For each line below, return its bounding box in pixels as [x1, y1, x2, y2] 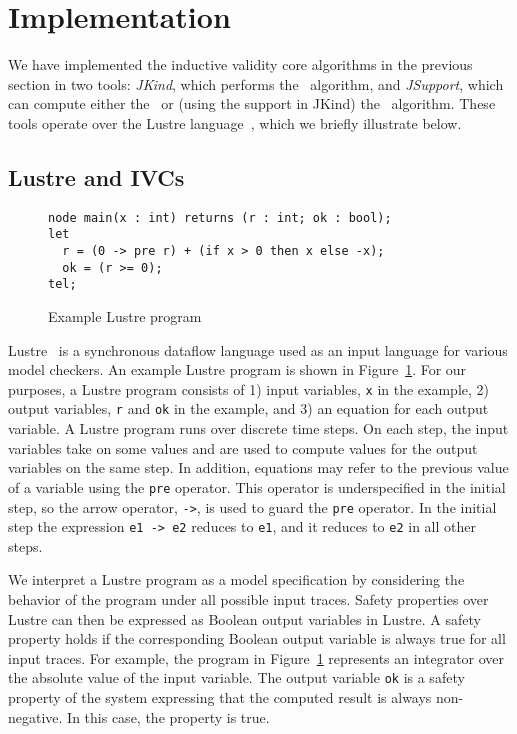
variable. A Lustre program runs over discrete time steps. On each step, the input [8, 418, 509, 439]
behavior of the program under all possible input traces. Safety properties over [8, 589, 489, 610]
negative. [8, 706, 63, 727]
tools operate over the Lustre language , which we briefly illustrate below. [8, 112, 462, 133]
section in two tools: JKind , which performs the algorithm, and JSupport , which [8, 73, 504, 94]
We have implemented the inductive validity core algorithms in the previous [8, 54, 473, 75]
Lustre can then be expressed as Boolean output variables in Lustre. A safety [8, 608, 481, 629]
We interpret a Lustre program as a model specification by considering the [8, 569, 465, 590]
